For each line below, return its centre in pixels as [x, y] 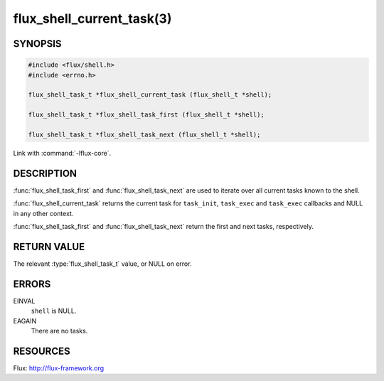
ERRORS [32, 284]
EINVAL [24, 301]
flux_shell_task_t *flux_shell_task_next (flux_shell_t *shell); [144, 134]
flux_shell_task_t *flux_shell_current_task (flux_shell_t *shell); [150, 95]
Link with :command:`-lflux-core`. [62, 153]
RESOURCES [42, 351]
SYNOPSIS [37, 44]
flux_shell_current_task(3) [92, 18]
